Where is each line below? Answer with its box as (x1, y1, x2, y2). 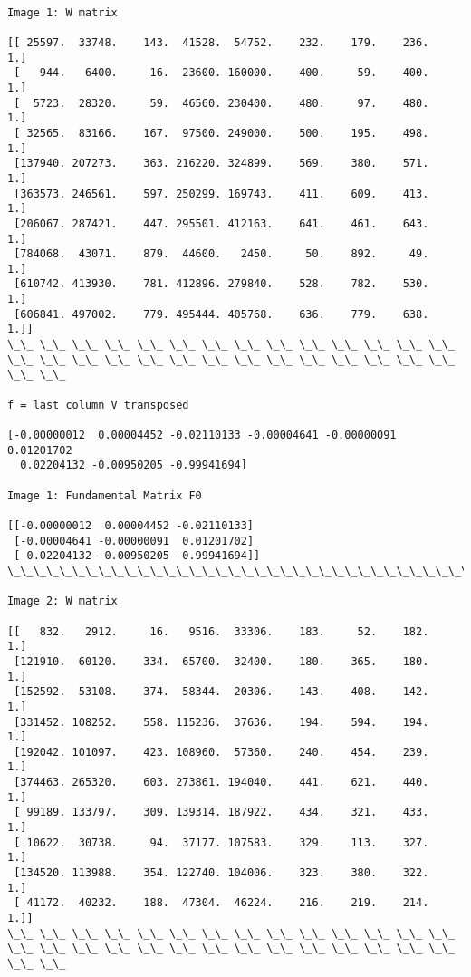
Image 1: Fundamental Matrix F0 (7, 488, 202, 502)
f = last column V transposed (7, 398, 189, 411)
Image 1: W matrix (7, 5, 118, 19)
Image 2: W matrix (7, 595, 118, 608)
